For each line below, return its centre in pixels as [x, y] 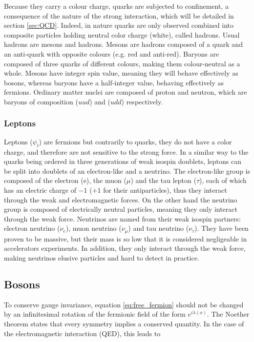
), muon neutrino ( [94, 228]
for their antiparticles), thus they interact [165, 190]
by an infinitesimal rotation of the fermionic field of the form [95, 314]
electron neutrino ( [32, 228]
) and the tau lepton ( [163, 180]
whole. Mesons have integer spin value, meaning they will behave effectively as [121, 73]
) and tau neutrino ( [159, 228]
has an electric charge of [40, 190]
